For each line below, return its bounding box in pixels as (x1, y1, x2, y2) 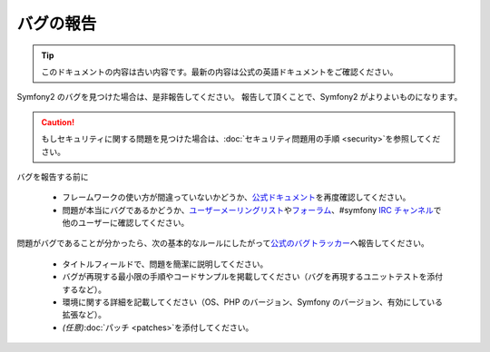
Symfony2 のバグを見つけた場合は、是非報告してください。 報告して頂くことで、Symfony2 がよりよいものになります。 (16, 92, 463, 103)
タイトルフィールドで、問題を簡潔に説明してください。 (62, 259, 269, 269)
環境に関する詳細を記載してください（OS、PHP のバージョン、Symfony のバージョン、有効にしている (62, 297, 444, 308)
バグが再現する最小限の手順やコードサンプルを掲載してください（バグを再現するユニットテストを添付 (62, 271, 444, 282)
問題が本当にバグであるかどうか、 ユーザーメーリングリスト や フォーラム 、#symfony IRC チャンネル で (62, 204, 442, 215)
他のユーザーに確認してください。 (62, 218, 190, 229)
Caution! (41, 116, 75, 127)
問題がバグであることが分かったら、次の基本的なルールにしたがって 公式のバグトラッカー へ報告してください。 (16, 238, 430, 249)
